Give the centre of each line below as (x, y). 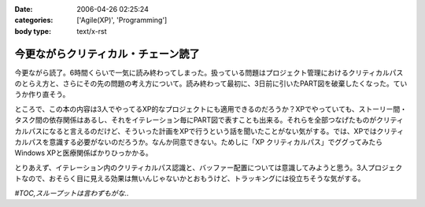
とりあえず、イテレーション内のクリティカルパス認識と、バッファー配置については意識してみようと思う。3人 (191, 167)
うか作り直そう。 (42, 94)
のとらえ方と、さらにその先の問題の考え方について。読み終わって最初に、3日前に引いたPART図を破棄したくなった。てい (211, 83)
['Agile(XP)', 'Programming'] (122, 20)
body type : (33, 31)
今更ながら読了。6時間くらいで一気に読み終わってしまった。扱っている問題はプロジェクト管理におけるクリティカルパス (209, 72)
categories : (34, 20)
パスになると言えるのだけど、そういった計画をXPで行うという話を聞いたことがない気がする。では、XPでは (202, 131)
